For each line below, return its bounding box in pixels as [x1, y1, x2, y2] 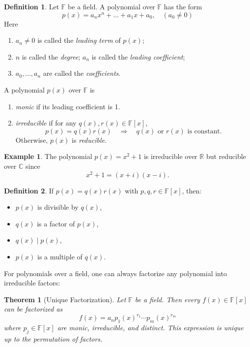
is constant [187, 127, 220, 135]
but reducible [206, 151, 246, 161]
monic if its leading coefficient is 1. [15, 101, 120, 111]
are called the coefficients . [43, 68, 121, 78]
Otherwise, [15, 134, 48, 145]
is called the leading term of [37, 35, 121, 45]
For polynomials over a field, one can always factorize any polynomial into [4, 268, 227, 278]
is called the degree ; [22, 51, 81, 62]
